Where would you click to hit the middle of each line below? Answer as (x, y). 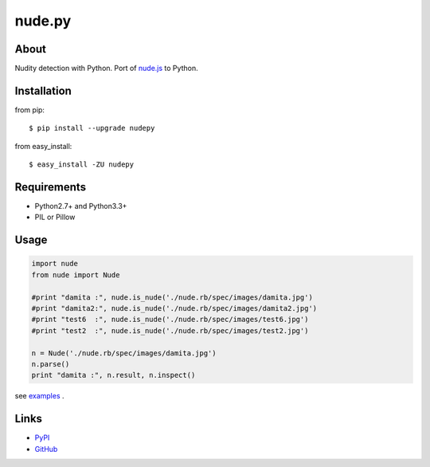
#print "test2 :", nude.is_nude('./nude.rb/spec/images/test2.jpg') (170, 330)
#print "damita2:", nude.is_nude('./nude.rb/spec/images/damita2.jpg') (174, 308)
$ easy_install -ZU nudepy (82, 165)
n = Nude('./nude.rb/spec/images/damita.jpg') (124, 353)
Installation (43, 90)
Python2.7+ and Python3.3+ (81, 206)
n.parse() (51, 364)
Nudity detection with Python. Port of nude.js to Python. (106, 69)
